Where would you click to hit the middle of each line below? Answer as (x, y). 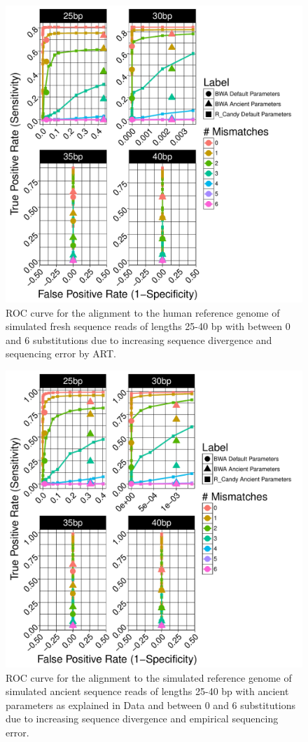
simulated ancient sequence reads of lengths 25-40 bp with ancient (147, 691)
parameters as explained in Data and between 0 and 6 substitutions (151, 705)
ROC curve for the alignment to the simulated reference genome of (149, 677)
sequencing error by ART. (61, 353)
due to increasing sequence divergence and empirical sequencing (142, 719)
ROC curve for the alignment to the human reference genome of (143, 312)
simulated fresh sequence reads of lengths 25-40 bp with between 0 (148, 326)
